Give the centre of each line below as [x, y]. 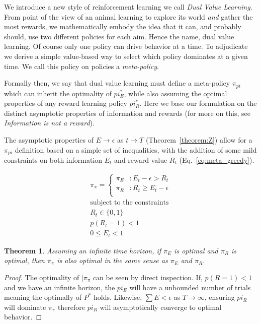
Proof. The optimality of [42, 277]
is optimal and [196, 250]
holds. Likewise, [118, 297]
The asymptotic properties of [49, 139]
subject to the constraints [129, 203]
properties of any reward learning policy [66, 103]
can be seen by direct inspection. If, [148, 277]
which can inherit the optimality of [58, 93]
